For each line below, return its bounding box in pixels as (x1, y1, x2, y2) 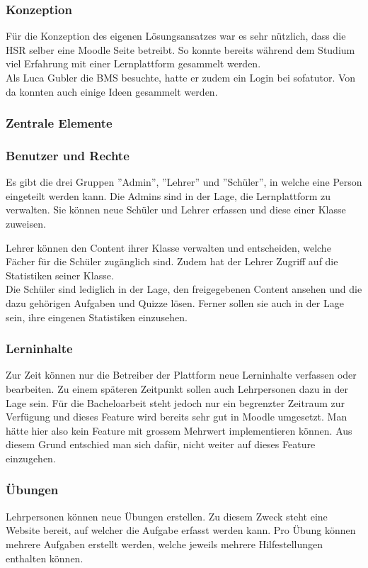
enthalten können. (6, 550, 84, 565)
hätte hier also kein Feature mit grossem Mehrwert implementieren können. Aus (6, 423, 352, 438)
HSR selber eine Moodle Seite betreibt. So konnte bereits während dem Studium (6, 42, 355, 57)
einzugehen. (6, 450, 56, 465)
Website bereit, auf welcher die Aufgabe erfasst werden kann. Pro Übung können (6, 523, 356, 538)
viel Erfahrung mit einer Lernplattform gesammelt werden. (6, 56, 261, 71)
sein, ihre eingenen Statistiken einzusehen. (6, 309, 188, 324)
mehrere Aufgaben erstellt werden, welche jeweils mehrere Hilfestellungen (6, 536, 323, 551)
